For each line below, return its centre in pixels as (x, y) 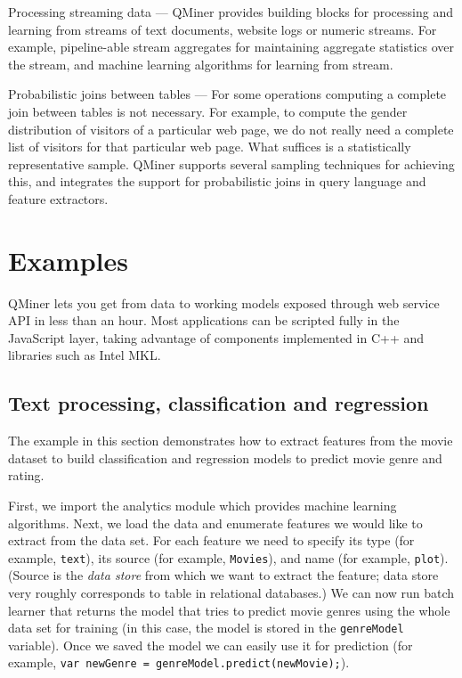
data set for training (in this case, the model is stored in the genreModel (206, 628)
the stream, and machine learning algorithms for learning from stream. (201, 64)
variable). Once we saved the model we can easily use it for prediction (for (211, 645)
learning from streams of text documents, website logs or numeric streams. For (223, 29)
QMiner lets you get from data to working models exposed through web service (224, 302)
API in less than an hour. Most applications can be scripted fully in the (204, 320)
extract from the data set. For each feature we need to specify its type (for (211, 540)
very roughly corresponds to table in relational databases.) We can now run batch (231, 593)
